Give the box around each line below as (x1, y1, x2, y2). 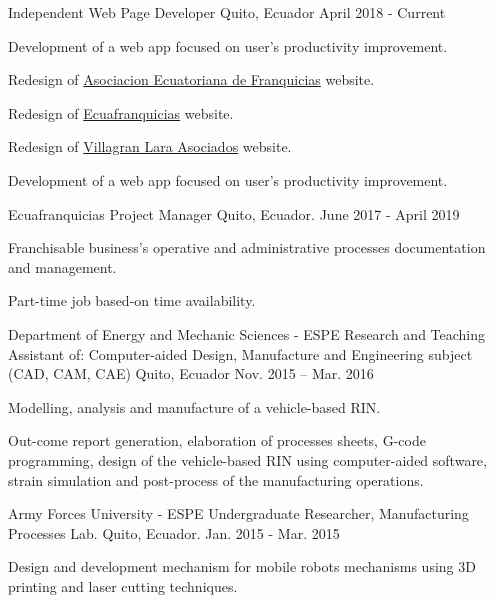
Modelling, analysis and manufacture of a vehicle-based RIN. (8, 396, 381, 417)
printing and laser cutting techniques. (8, 575, 238, 596)
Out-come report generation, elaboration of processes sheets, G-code (8, 430, 426, 451)
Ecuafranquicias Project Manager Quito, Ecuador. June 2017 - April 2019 (8, 203, 460, 224)
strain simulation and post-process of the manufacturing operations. (8, 469, 424, 490)
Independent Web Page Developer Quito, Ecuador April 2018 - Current (8, 2, 446, 22)
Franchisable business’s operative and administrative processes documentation (8, 237, 486, 258)
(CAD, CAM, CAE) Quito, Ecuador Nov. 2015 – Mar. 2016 (8, 363, 374, 384)
